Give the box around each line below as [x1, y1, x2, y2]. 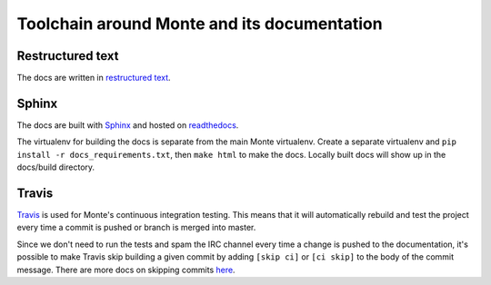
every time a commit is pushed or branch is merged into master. [16, 222, 256, 233]
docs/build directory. [16, 162, 95, 172]
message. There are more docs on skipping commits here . [16, 264, 235, 275]
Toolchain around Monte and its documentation [16, 14, 383, 34]
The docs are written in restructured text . [16, 73, 172, 84]
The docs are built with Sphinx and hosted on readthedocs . [16, 119, 239, 131]
